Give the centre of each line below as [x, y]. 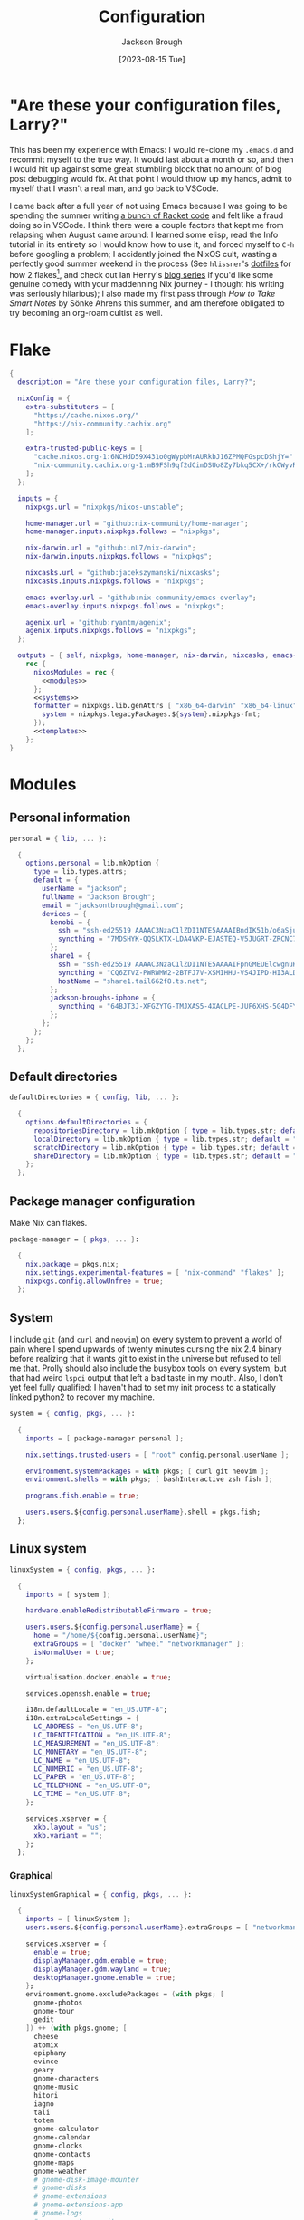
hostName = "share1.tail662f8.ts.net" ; [133, 981]
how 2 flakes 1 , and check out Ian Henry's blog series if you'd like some [142, 273]
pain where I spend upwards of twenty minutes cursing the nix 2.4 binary [146, 1349]
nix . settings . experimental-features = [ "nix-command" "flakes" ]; [155, 1273]
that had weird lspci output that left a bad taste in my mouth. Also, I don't [146, 1378]
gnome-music [56, 2087]
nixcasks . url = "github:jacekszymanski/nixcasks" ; [123, 573]
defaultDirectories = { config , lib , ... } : [95, 1097]
